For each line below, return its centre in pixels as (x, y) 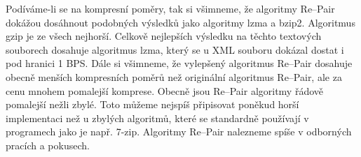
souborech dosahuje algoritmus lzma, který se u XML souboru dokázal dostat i (175, 49)
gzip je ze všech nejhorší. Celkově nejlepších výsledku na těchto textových (164, 36)
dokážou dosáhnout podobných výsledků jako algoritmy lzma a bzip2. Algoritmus (180, 22)
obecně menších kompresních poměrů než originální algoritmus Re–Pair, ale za (174, 76)
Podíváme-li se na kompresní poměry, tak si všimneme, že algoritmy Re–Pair (170, 8)
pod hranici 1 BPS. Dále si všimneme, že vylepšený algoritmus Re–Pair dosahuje (179, 63)
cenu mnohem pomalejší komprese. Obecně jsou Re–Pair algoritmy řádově (165, 90)
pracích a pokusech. (48, 145)
